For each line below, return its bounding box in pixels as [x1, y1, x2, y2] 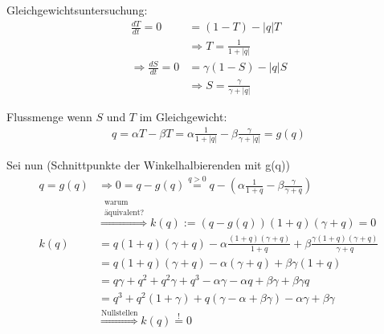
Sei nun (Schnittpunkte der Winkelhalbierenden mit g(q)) [6, 157, 290, 173]
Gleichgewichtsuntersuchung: [6, 2, 148, 18]
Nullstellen [100, 308, 138, 317]
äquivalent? [104, 208, 145, 217]
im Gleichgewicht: [139, 108, 227, 124]
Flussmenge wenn [6, 108, 92, 124]
